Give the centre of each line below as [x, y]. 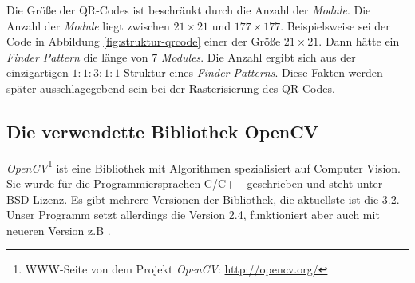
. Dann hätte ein [359, 41]
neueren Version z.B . [59, 230]
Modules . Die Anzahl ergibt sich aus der [258, 56]
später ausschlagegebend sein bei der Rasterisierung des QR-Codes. [171, 88]
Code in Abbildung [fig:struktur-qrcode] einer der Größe [144, 41]
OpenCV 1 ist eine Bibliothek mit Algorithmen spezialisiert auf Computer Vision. [204, 166]
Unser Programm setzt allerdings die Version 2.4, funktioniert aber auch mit [193, 215]
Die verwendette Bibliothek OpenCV [162, 131]
